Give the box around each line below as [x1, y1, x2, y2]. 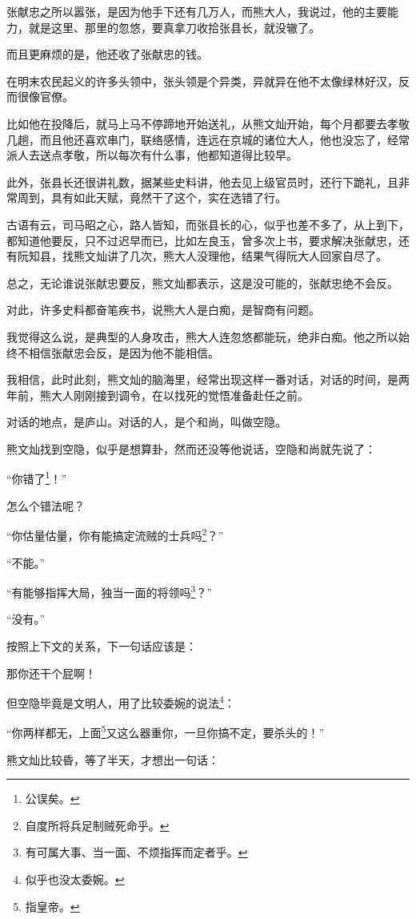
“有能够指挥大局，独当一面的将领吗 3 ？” [6, 582, 213, 600]
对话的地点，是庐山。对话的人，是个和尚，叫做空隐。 [6, 413, 286, 430]
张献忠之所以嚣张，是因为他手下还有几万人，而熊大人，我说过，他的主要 [6, 3, 387, 19]
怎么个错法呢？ [6, 497, 85, 514]
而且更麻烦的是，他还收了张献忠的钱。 [6, 46, 208, 62]
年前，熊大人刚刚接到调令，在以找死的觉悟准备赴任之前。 [6, 386, 309, 403]
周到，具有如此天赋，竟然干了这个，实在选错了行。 [17, 189, 286, 206]
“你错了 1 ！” [6, 468, 67, 487]
